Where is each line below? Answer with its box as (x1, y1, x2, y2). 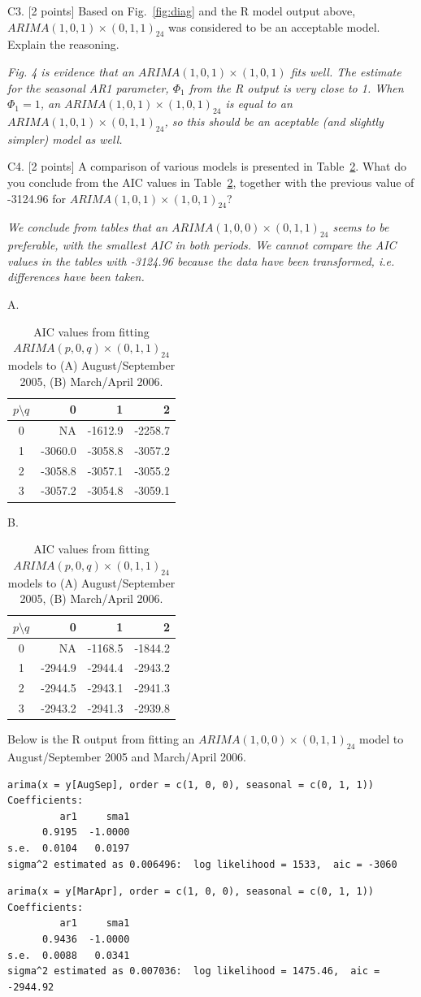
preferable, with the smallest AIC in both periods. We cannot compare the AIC (7, 236, 397, 254)
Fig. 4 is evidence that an (7, 63, 134, 80)
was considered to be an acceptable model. (168, 18, 380, 35)
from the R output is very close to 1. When (189, 79, 404, 96)
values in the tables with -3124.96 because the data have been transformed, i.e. (7, 252, 395, 269)
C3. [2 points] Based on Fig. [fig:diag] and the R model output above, (7, 2, 356, 19)
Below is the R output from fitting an (7, 730, 195, 748)
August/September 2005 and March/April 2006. (7, 748, 246, 765)
